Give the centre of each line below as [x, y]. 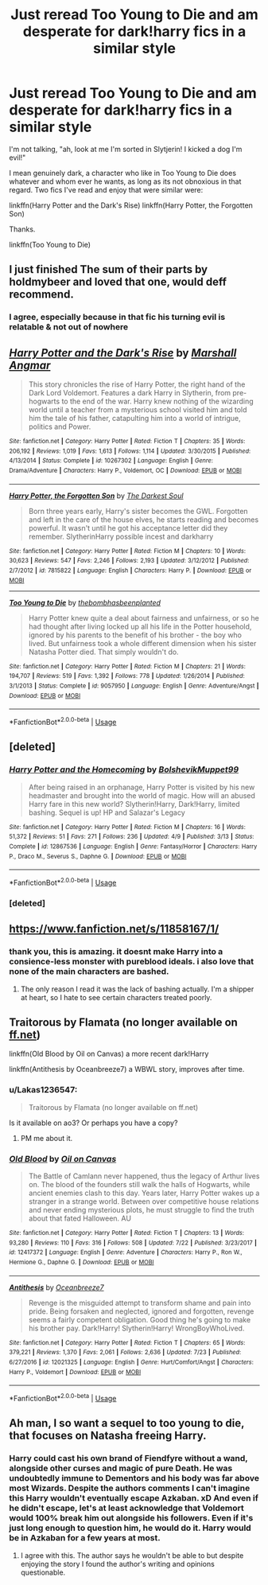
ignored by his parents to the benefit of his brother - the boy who [135, 635]
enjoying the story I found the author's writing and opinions [118, 1564]
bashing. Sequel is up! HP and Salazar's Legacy [107, 812]
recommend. [41, 295]
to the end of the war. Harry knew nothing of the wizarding [157, 401]
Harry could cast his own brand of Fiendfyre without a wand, [128, 1458]
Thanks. [22, 229]
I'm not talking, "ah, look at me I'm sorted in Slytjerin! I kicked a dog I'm [126, 149]
